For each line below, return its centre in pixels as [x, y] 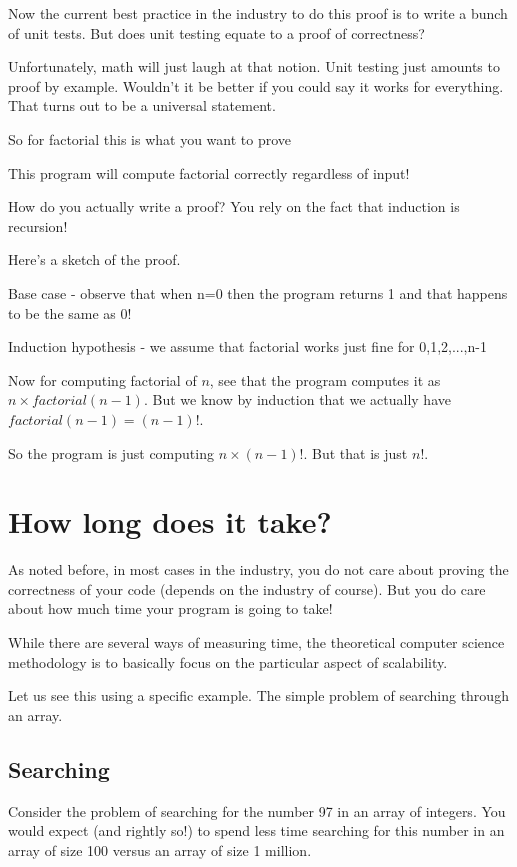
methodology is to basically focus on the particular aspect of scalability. [228, 661]
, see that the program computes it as [325, 379]
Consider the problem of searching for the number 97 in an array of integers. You [257, 810]
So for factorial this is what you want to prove [149, 138]
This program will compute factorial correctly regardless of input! [209, 172]
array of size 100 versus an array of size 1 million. [160, 849]
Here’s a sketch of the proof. [94, 259]
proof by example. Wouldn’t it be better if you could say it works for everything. [256, 85]
